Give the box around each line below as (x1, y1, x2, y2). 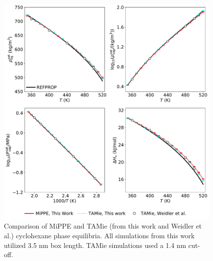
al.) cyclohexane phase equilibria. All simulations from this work (4, 230, 195, 241)
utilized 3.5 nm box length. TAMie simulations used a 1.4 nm (4, 240, 186, 250)
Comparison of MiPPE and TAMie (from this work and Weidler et (4, 221, 202, 231)
